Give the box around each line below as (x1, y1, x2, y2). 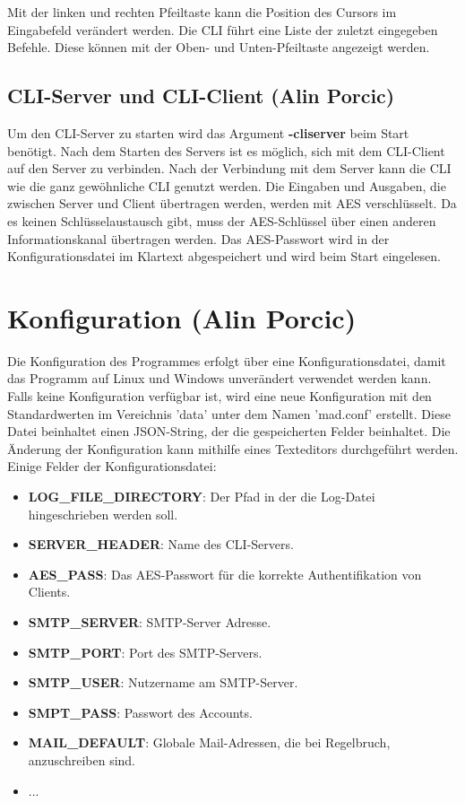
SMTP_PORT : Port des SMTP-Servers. (28, 642, 263, 661)
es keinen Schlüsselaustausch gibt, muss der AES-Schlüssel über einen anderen (7, 211, 436, 230)
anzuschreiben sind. (28, 750, 136, 769)
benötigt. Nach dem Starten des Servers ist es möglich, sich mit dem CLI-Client (7, 141, 445, 160)
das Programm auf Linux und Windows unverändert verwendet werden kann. (7, 369, 432, 388)
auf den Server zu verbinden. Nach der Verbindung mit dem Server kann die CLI (7, 159, 452, 178)
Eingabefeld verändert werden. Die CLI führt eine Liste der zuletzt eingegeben (7, 20, 438, 39)
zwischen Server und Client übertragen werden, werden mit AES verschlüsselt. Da (7, 194, 457, 213)
